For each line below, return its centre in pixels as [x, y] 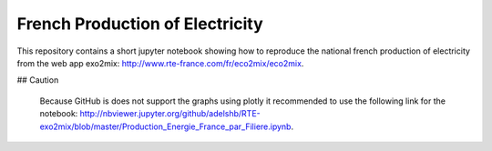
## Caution [38, 80]
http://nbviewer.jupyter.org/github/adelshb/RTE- [170, 114]
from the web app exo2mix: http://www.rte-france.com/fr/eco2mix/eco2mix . [160, 63]
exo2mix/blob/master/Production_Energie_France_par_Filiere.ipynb [165, 126]
